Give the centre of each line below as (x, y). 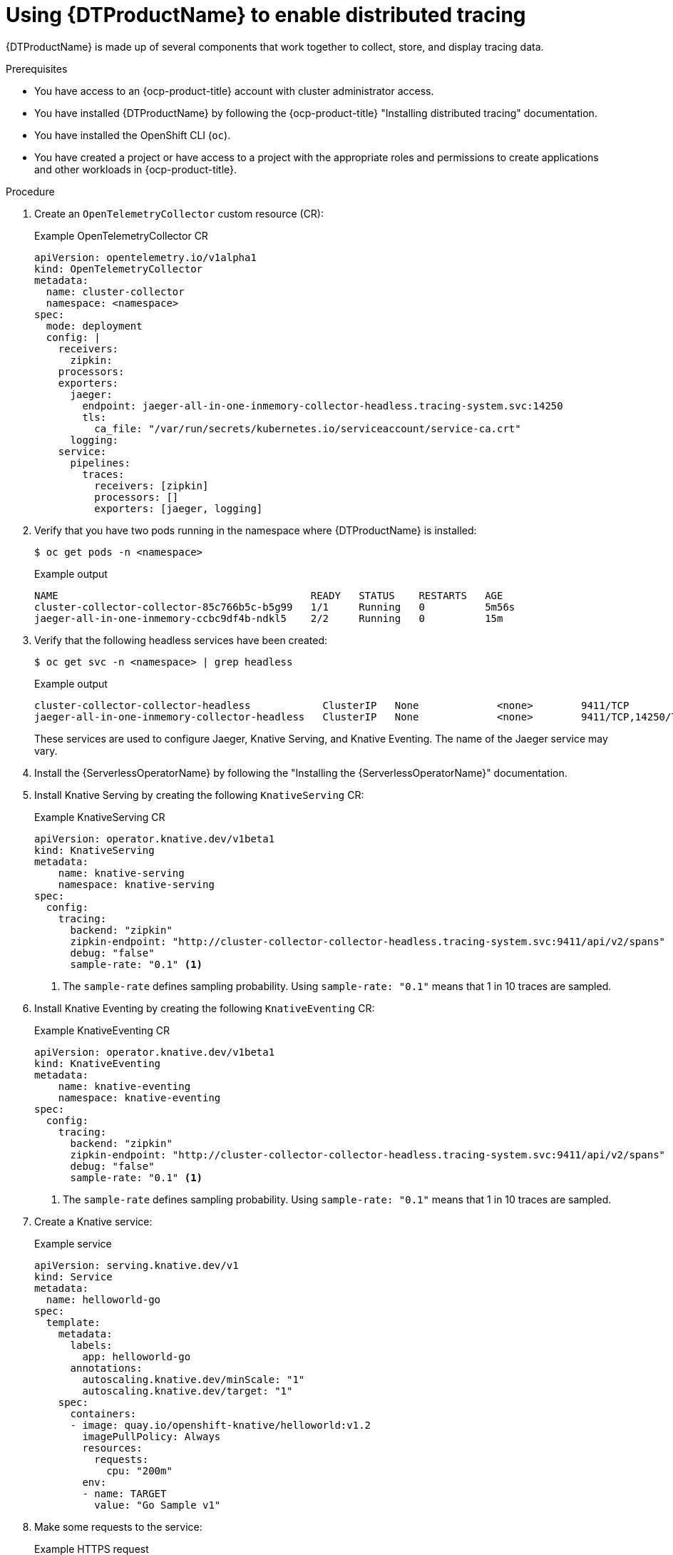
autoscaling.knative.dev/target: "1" (187, 1391)
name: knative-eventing (124, 1086)
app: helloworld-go (137, 1356)
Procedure (30, 191)
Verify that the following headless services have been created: (181, 640)
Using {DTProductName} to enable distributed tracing (266, 15)
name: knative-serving (121, 873)
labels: (91, 1345)
